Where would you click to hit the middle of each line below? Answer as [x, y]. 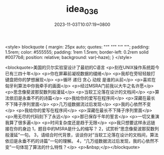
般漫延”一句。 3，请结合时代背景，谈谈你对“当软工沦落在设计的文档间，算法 [82, 135]
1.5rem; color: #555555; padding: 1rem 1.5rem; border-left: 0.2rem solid [77, 52]
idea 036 [82, 10]
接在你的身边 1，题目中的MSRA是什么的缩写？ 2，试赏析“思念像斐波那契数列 [82, 129]
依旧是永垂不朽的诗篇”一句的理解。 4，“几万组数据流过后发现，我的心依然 [80, 141]
